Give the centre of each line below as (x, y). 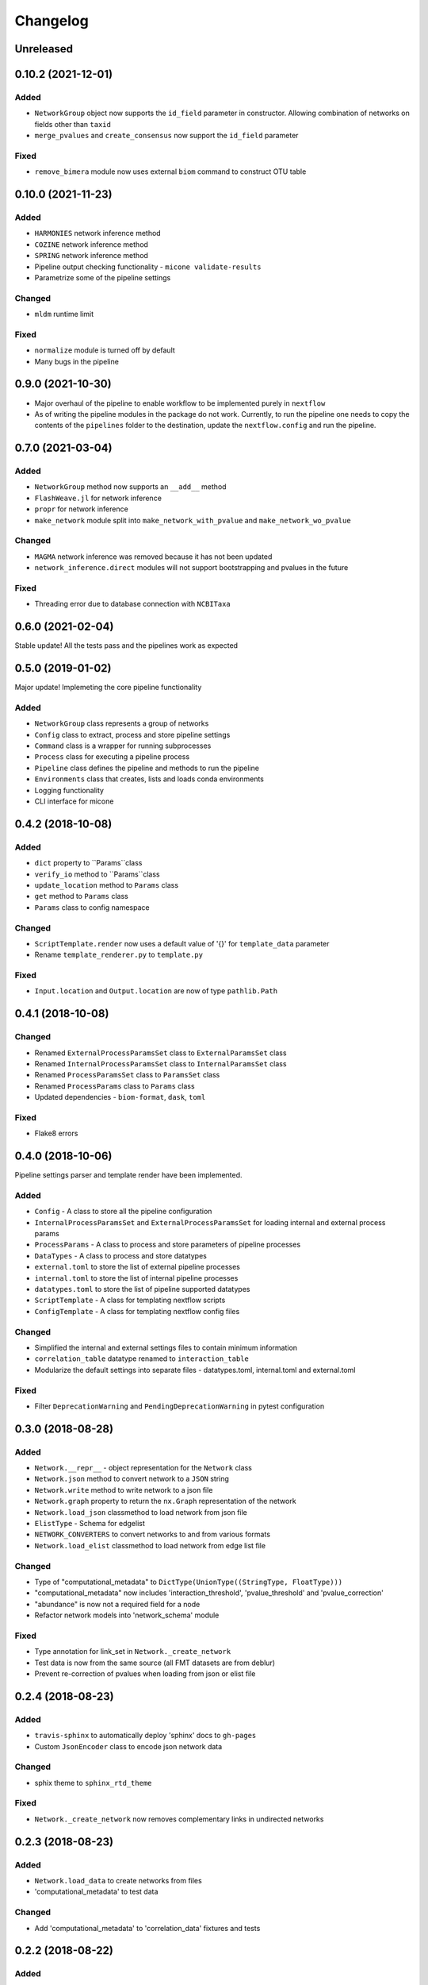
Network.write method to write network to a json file (124, 1490)
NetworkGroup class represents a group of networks (122, 723)
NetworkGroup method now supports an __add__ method (130, 487)
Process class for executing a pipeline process (112, 757)
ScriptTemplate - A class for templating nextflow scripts (130, 1300)
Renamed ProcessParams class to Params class (115, 1086)
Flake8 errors (56, 1133)
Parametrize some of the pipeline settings (103, 277)
